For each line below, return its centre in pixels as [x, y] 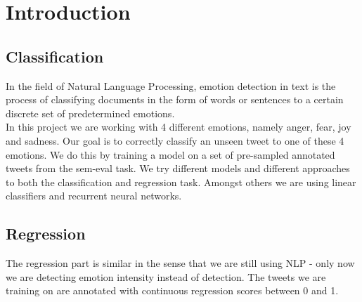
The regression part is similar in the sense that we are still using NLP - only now [180, 263]
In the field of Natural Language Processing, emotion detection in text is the [171, 85]
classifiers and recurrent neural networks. [94, 196]
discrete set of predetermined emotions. [90, 113]
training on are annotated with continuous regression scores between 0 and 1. [172, 290]
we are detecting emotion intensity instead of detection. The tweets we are [166, 276]
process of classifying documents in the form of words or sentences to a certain [175, 99]
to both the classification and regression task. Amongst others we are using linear [181, 182]
